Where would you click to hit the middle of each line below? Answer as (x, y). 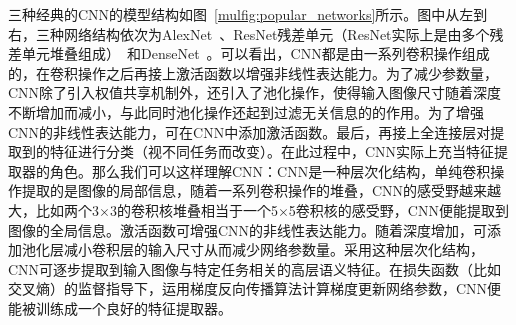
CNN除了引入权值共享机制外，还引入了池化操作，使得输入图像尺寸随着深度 (255, 92)
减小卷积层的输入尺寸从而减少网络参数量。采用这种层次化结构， (273, 249)
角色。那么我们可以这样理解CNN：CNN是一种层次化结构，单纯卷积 (270, 170)
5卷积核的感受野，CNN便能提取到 (398, 209)
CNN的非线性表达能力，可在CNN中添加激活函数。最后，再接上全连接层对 (249, 131)
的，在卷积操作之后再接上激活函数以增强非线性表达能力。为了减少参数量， (253, 72)
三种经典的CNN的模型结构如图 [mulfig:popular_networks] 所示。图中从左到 (248, 14)
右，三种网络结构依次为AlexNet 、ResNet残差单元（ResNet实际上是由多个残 (256, 33)
